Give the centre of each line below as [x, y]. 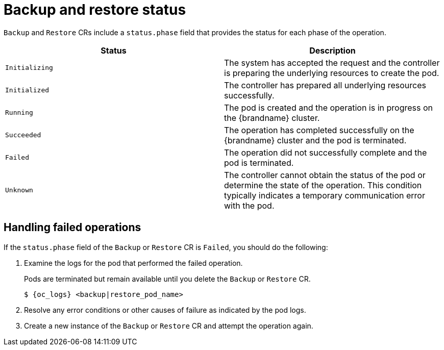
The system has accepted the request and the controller [332, 62]
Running [19, 113]
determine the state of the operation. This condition [323, 185]
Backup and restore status [95, 10]
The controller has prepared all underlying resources [325, 85]
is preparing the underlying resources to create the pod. [332, 73]
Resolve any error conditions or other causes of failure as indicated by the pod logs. [165, 310]
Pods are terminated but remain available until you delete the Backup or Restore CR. [167, 279]
